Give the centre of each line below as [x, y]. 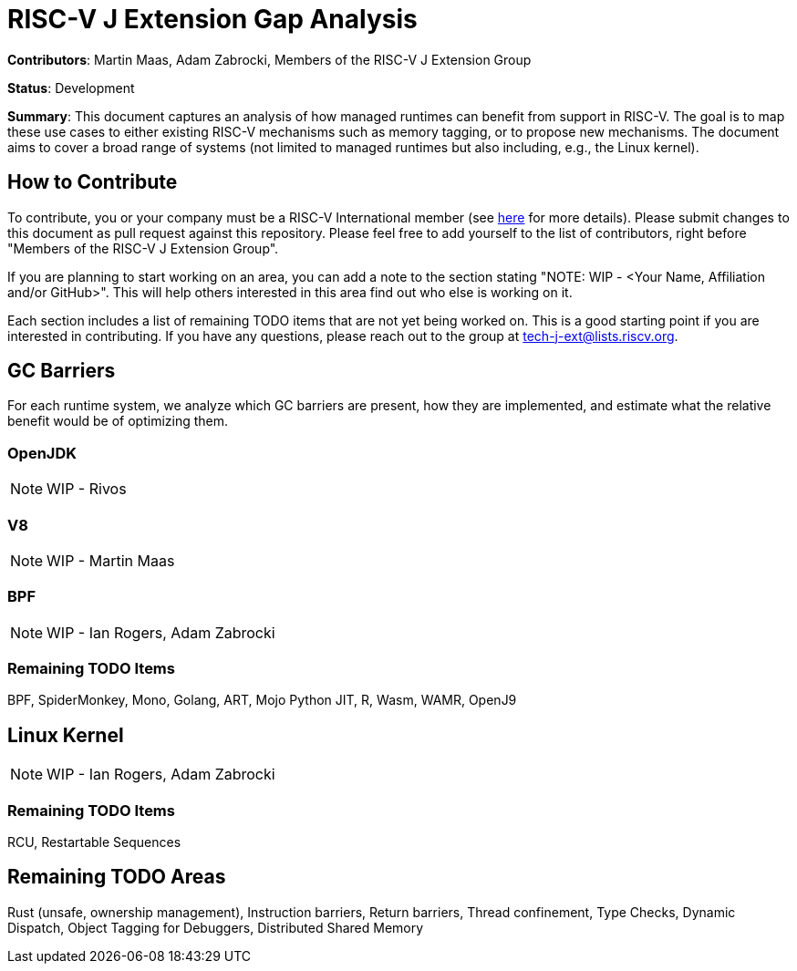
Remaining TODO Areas [117, 877]
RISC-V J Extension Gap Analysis [212, 19]
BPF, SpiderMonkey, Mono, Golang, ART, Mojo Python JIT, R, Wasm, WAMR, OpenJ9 [262, 700]
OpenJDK [42, 453]
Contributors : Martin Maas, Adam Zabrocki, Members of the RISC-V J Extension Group [269, 59]
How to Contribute [93, 182]
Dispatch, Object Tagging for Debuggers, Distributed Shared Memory [216, 927]
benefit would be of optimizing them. [118, 421]
